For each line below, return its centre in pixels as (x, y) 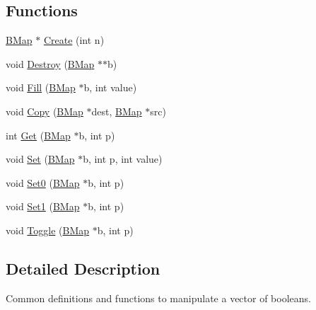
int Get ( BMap (38, 135)
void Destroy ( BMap (50, 63)
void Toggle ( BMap (48, 230)
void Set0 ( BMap (43, 182)
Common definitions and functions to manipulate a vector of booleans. (158, 298)
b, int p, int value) (123, 159)
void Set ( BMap (40, 159)
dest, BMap (117, 111)
